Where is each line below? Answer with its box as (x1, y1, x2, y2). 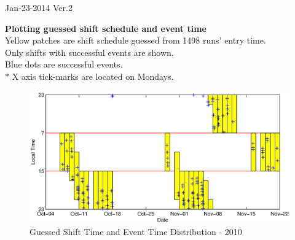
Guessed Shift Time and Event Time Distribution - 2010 (29, 225, 242, 238)
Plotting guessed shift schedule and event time (5, 21, 206, 34)
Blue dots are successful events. (5, 58, 123, 71)
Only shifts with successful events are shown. (5, 45, 174, 58)
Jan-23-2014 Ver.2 (5, 1, 73, 14)
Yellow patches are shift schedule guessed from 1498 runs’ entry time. (5, 34, 266, 47)
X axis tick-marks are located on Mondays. (12, 69, 174, 82)
